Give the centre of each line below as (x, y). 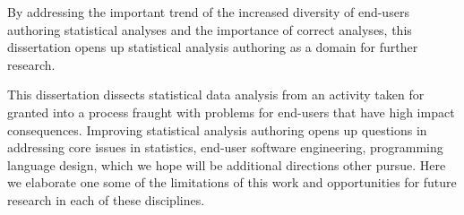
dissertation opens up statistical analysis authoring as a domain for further (213, 47)
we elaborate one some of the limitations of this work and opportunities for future (232, 182)
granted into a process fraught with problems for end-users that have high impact (231, 112)
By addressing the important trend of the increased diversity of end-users (208, 12)
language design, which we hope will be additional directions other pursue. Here (227, 164)
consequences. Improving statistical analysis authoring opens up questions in (217, 129)
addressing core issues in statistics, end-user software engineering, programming (225, 147)
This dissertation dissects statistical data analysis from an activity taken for (216, 95)
